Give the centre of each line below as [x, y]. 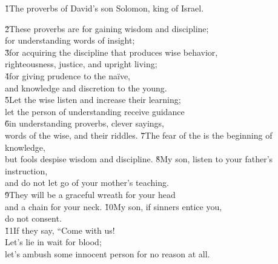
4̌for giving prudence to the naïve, [68, 75]
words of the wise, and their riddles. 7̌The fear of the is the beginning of [139, 135]
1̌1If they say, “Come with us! [60, 230]
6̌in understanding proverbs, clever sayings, [84, 123]
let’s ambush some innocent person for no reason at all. [108, 253]
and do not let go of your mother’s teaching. [87, 183]
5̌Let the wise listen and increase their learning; [93, 100]
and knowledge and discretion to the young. [86, 87]
